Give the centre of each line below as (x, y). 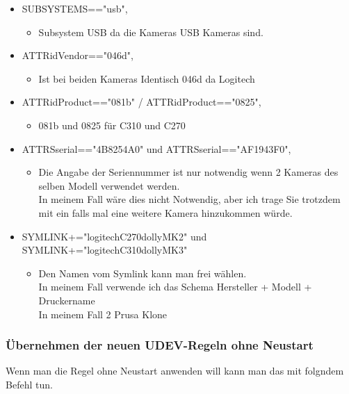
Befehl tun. (29, 384)
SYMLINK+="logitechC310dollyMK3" (105, 250)
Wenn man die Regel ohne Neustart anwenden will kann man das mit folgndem (175, 371)
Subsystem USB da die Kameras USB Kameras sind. (151, 32)
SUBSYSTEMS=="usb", (75, 8)
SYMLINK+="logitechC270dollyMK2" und (114, 236)
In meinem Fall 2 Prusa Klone (103, 314)
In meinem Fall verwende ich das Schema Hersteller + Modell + (175, 287)
